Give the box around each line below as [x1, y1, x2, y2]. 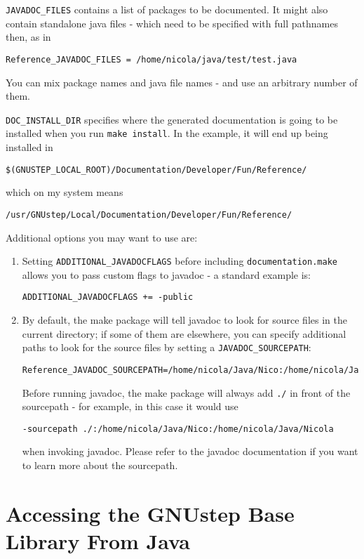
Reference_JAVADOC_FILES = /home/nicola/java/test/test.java [6, 54, 297, 65]
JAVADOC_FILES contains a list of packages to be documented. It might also [6, 2, 328, 16]
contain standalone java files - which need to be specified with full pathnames [6, 15, 338, 30]
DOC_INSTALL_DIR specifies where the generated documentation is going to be [6, 112, 338, 126]
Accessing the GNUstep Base [6, 499, 295, 527]
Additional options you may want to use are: [6, 230, 198, 244]
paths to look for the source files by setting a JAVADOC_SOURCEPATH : [22, 340, 311, 355]
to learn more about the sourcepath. [22, 458, 178, 472]
